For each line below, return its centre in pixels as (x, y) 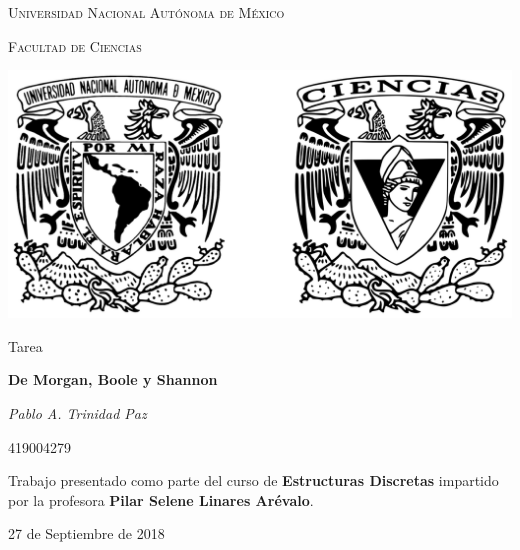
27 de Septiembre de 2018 (86, 533)
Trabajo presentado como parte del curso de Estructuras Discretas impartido (253, 480)
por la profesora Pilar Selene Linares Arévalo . (161, 499)
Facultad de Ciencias (75, 45)
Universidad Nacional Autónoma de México (146, 12)
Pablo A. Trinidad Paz (77, 413)
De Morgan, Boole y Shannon (113, 379)
